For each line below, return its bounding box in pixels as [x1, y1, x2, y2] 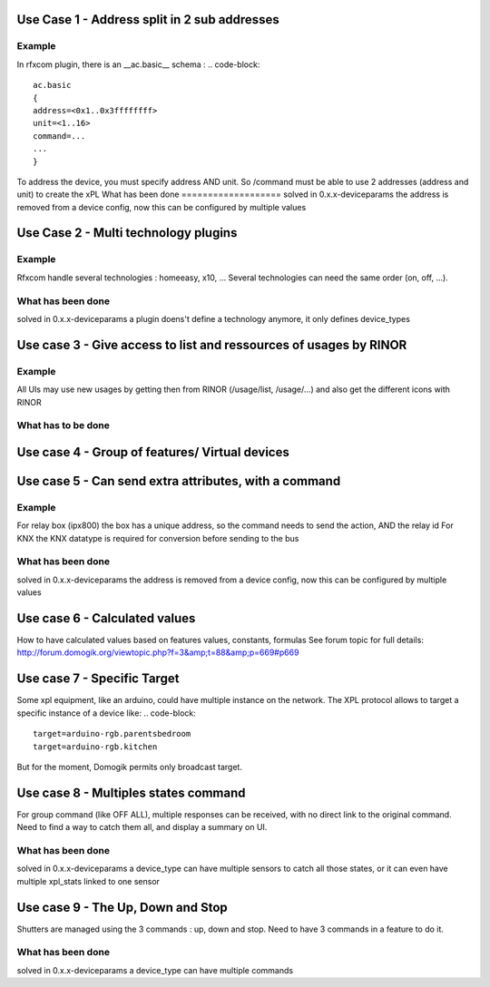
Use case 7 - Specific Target [16, 671, 180, 687]
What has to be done [16, 419, 111, 432]
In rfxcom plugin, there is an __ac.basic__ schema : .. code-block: [16, 59, 260, 70]
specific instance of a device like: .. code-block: [16, 708, 197, 718]
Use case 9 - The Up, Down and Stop [16, 899, 229, 915]
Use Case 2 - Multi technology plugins [16, 225, 238, 240]
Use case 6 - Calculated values [16, 611, 196, 626]
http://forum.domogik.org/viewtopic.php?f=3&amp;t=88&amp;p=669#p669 [16, 647, 299, 658]
